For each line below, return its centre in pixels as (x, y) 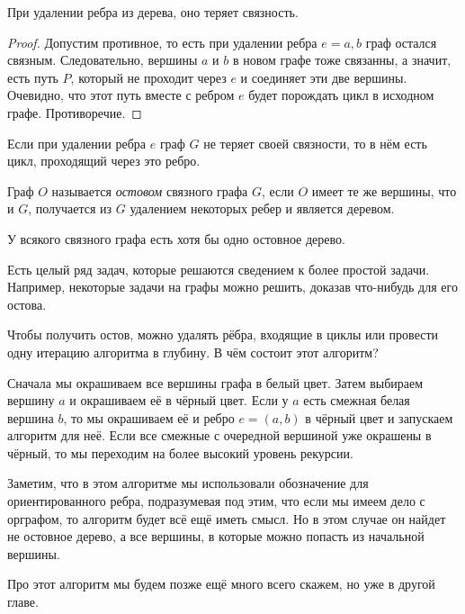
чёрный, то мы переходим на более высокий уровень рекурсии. (180, 452)
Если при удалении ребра (77, 143)
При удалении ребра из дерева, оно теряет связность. (153, 12)
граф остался (401, 42)
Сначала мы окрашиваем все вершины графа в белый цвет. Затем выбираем (215, 382)
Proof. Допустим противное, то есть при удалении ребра (162, 42)
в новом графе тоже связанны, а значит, (342, 60)
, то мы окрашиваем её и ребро (149, 417)
